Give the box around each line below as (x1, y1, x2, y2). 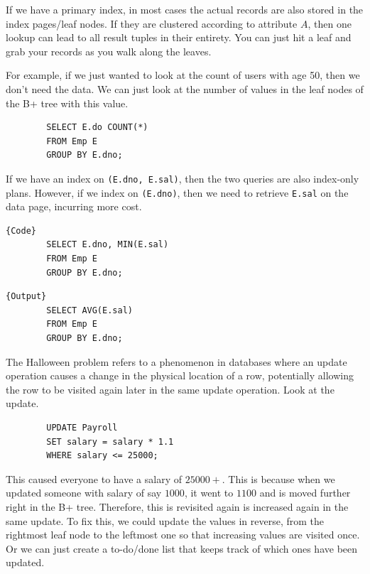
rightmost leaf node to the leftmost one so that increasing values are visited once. (6, 527, 360, 542)
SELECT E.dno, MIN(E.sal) (46, 239, 169, 250)
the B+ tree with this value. (6, 95, 129, 110)
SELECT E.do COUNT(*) (46, 122, 148, 133)
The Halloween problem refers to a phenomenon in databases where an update (6, 354, 347, 369)
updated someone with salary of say (6, 485, 162, 500)
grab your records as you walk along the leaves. (6, 43, 212, 58)
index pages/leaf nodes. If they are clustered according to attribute (6, 16, 298, 31)
